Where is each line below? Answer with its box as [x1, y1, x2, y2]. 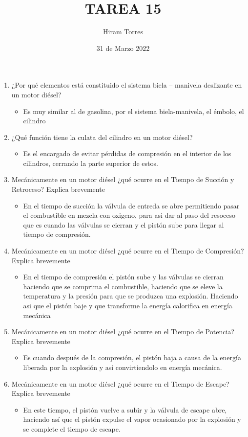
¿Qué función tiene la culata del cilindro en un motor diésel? [11, 132, 193, 142]
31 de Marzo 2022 [96, 43, 150, 53]
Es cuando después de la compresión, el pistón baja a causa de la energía [23, 352, 241, 363]
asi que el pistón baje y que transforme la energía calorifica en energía [23, 300, 232, 310]
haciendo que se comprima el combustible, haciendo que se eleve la [23, 281, 223, 291]
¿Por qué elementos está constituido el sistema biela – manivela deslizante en [11, 80, 242, 90]
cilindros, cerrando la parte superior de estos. [23, 158, 158, 168]
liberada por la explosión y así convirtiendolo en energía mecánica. [23, 362, 222, 372]
